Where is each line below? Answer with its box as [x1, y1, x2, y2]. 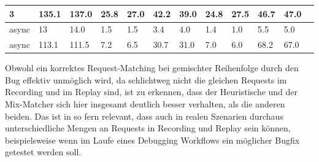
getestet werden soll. [5, 145, 82, 158]
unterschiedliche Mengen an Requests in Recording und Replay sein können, [5, 121, 291, 134]
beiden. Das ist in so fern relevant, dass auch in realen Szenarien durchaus [5, 109, 283, 122]
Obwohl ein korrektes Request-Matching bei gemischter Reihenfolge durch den [5, 61, 299, 74]
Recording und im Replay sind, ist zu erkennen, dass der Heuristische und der [5, 85, 298, 98]
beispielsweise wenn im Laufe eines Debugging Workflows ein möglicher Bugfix [5, 133, 300, 146]
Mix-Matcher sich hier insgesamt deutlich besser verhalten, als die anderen [5, 98, 285, 110]
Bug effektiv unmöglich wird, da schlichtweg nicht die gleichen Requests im [5, 73, 287, 86]
